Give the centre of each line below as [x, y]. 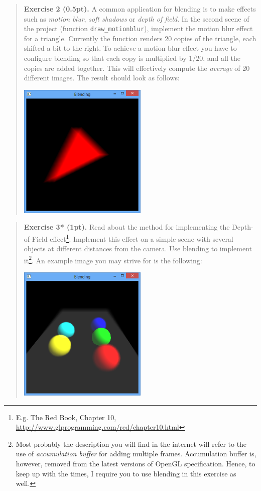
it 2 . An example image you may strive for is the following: [113, 259]
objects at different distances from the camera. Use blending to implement [138, 249]
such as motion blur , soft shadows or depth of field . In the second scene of [137, 18]
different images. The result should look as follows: [102, 78]
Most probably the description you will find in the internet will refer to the [131, 444]
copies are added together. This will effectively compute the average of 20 [137, 68]
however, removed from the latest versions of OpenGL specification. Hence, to [136, 463]
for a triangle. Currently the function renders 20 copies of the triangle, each [140, 38]
